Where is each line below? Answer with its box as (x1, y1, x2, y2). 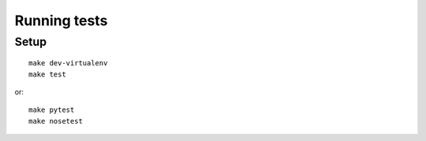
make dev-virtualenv (28, 59, 108, 68)
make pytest (28, 106, 75, 114)
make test (28, 69, 66, 79)
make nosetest (28, 117, 83, 125)
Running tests (14, 12, 108, 29)
